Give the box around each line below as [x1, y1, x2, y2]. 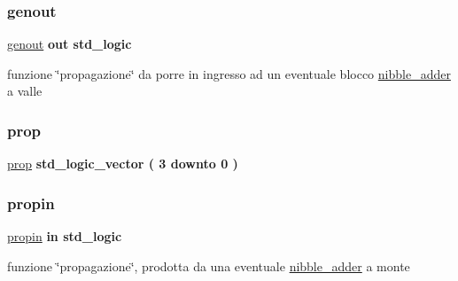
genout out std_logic [7, 35, 132, 53]
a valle [7, 82, 43, 100]
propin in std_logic [7, 227, 122, 246]
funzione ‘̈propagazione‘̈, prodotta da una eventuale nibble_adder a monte [7, 256, 410, 275]
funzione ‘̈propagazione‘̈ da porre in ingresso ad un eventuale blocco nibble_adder [7, 64, 451, 82]
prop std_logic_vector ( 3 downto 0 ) [7, 154, 238, 173]
